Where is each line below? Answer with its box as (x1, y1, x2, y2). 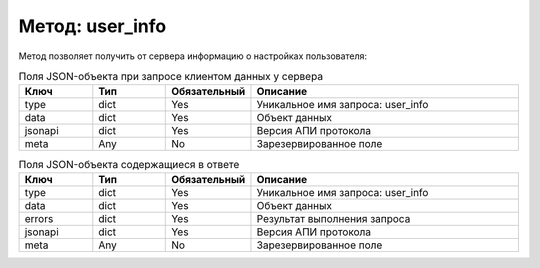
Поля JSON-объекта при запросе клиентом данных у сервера (18, 70, 324, 84)
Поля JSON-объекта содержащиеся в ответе (18, 157, 240, 171)
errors (24, 211, 54, 225)
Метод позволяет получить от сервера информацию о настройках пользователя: (18, 50, 368, 62)
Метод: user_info (18, 15, 167, 37)
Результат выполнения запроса (256, 211, 411, 225)
